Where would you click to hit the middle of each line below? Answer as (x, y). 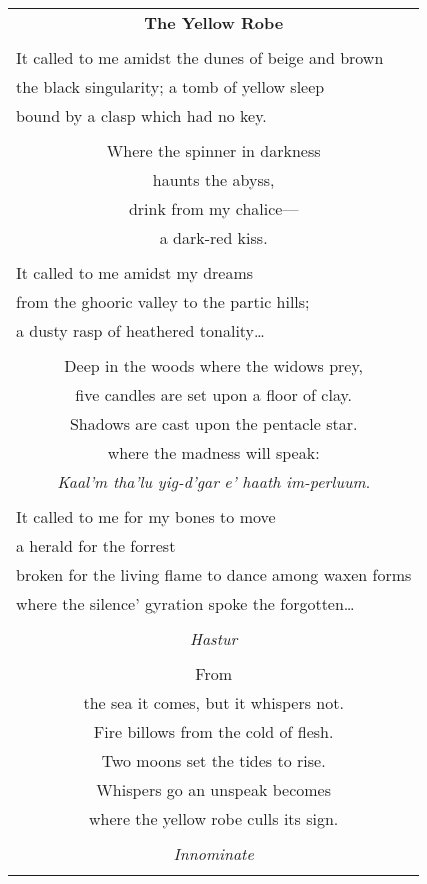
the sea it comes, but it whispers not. (213, 702)
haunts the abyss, (213, 179)
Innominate (213, 853)
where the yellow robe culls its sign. (214, 818)
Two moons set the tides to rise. (213, 760)
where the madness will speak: (213, 452)
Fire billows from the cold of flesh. (213, 731)
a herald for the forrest (96, 545)
